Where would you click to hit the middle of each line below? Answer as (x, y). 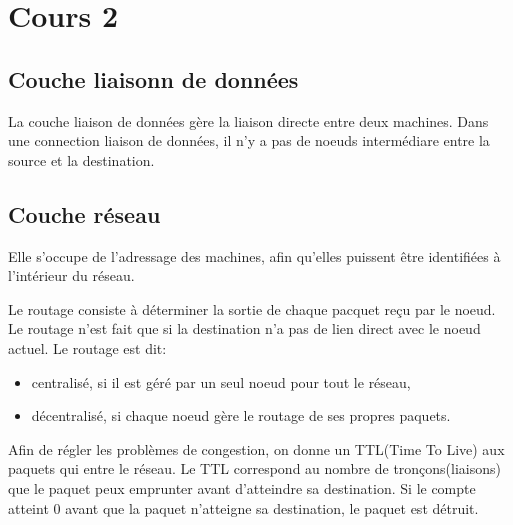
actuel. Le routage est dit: (87, 347)
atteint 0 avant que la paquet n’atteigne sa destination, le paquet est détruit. (243, 507)
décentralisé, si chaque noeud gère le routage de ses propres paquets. (241, 415)
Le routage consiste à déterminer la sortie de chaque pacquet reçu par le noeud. (252, 308)
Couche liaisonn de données (153, 78)
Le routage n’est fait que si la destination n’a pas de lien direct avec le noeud (244, 328)
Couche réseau (84, 213)
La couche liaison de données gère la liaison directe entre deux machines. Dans (248, 120)
